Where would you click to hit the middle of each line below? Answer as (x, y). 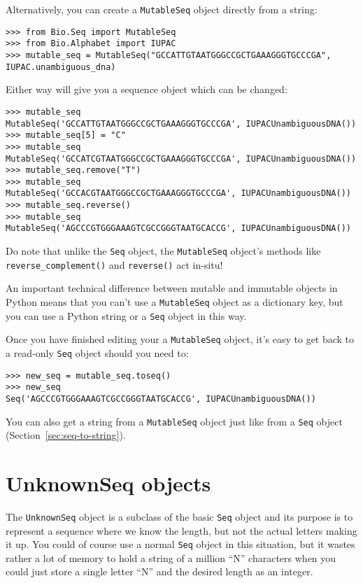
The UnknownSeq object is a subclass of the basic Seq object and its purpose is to (179, 516)
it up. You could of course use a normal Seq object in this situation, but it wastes (180, 544)
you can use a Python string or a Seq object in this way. (126, 315)
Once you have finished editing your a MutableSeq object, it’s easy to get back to (180, 339)
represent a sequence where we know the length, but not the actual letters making (181, 530)
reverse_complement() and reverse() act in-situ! (114, 264)
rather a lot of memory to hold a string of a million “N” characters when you (171, 557)
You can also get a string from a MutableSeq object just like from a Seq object (174, 421)
